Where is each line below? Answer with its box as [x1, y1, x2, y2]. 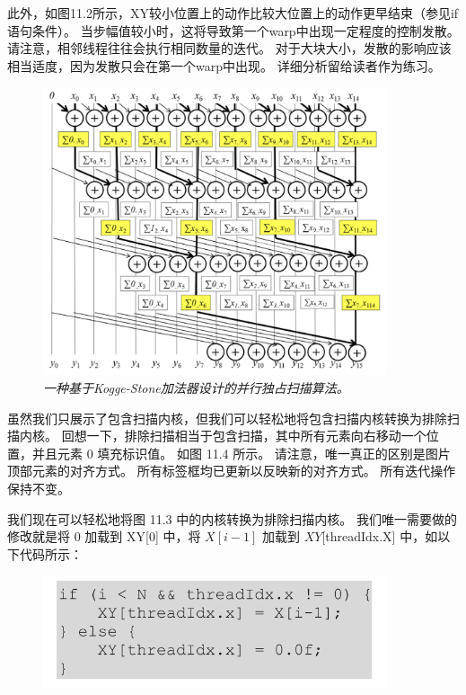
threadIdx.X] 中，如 [325, 527, 438, 546]
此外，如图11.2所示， [7, 4, 130, 22]
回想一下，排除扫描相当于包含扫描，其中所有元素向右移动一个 [61, 426, 426, 445]
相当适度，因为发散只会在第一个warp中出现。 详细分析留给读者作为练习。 [7, 56, 441, 75]
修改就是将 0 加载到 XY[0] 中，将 [7, 527, 201, 546]
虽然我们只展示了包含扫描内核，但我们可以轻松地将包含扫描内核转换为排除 [7, 408, 447, 427]
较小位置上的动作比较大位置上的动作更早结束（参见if [148, 4, 459, 22]
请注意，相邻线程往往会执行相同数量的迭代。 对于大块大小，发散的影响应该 [7, 39, 452, 58]
